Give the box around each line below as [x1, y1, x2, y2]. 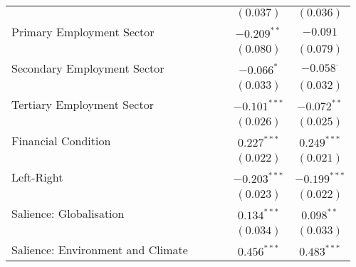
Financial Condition [11, 132, 111, 149]
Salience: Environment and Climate [11, 241, 188, 258]
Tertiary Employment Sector [11, 96, 154, 112]
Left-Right [11, 169, 63, 185]
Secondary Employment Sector [11, 60, 164, 76]
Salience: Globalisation [11, 205, 125, 221]
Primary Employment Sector [11, 23, 155, 40]
